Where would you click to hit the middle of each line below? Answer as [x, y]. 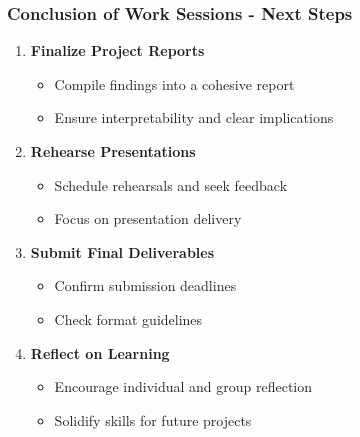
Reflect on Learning [100, 352]
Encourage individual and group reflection [183, 386]
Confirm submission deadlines [145, 285]
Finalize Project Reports [117, 50]
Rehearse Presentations [113, 151]
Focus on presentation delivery [148, 218]
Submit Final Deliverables [122, 251]
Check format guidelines [128, 318]
